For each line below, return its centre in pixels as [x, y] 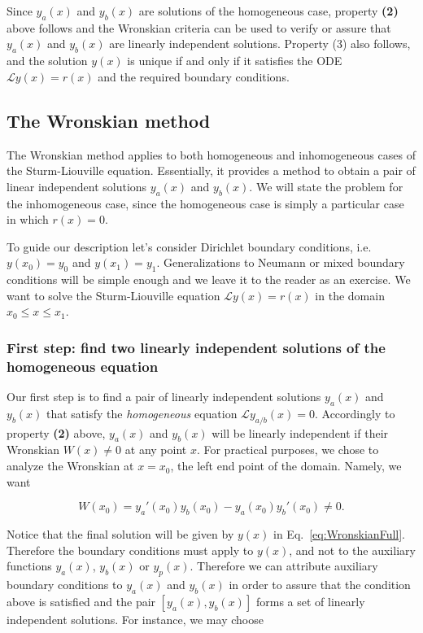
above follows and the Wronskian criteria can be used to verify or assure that [199, 27]
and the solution [47, 61]
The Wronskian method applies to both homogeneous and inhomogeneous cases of [211, 154]
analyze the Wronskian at [70, 466]
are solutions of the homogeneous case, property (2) [268, 11]
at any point [156, 450]
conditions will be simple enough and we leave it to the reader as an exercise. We [209, 279]
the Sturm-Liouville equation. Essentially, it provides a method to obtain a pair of [211, 170]
